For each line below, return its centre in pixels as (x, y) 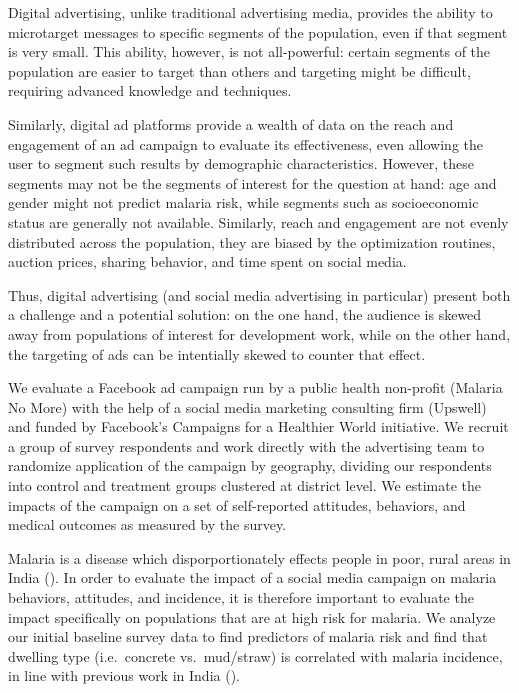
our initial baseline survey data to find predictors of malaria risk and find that (248, 636)
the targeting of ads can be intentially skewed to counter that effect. (217, 353)
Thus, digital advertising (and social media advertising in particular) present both (259, 294)
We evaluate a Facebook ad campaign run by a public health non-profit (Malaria (255, 387)
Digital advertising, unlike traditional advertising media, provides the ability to (250, 12)
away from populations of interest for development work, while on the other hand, (259, 333)
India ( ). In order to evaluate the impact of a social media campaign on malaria (252, 577)
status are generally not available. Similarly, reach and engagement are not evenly (258, 221)
